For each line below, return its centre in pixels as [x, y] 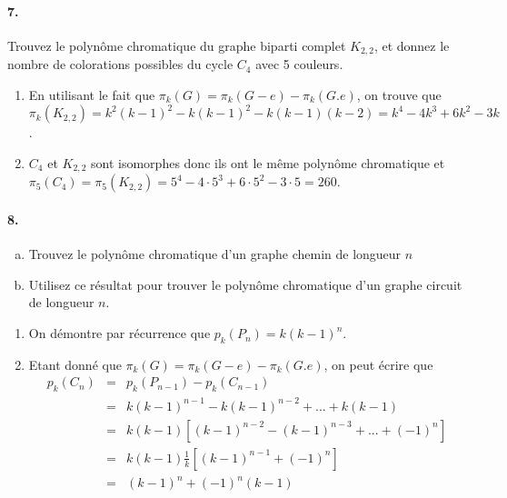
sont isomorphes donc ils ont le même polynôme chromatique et [268, 163]
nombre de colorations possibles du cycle [120, 64]
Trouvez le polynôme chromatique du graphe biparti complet [177, 45]
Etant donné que [75, 364]
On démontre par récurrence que [119, 333]
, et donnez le [412, 45]
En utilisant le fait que [92, 94]
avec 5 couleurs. [299, 64]
